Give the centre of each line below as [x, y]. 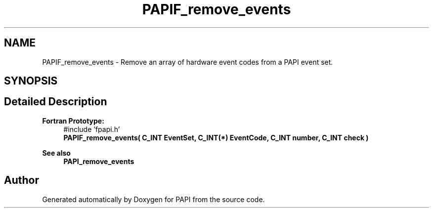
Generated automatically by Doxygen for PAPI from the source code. [153, 199]
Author [22, 180]
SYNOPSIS [31, 81]
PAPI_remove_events [99, 161]
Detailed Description [56, 102]
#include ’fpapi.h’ [92, 129]
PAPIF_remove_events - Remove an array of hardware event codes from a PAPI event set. [188, 62]
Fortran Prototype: [73, 121]
